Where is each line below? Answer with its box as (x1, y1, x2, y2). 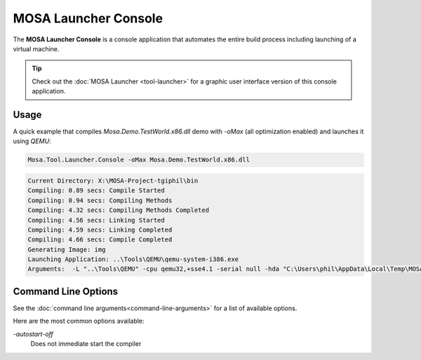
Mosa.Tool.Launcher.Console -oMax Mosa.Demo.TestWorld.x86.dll (27, 156, 250, 164)
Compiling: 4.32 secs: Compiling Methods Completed (27, 206, 210, 214)
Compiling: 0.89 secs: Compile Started (27, 187, 165, 194)
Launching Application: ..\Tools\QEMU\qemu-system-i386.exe (27, 255, 239, 263)
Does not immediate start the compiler (30, 340, 142, 348)
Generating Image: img (27, 246, 106, 253)
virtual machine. (13, 44, 60, 53)
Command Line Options (13, 285, 119, 298)
